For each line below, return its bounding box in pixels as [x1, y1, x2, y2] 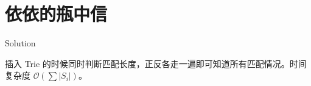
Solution [5, 37, 36, 49]
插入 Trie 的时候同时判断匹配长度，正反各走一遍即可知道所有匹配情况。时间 [5, 57, 307, 70]
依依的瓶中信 [5, 1, 108, 26]
